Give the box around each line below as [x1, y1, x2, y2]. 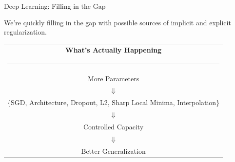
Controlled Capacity [83, 122, 144, 131]
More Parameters [87, 73, 139, 83]
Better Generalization [81, 145, 146, 156]
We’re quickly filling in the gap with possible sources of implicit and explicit [4, 17, 231, 27]
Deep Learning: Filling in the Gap [4, 1, 106, 11]
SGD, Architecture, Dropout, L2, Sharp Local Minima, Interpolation [11, 97, 216, 108]
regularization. [4, 27, 47, 37]
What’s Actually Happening [65, 44, 162, 54]
